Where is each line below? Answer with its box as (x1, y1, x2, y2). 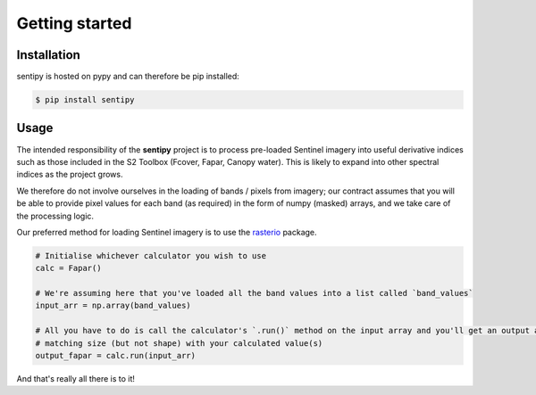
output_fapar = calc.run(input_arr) (35, 350, 197, 360)
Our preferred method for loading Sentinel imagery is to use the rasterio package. (16, 226, 317, 237)
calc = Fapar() (35, 263, 102, 274)
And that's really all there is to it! (16, 373, 136, 383)
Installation (16, 47, 80, 62)
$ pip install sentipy (35, 95, 135, 105)
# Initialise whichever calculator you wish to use (35, 251, 267, 260)
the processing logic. (16, 210, 94, 221)
